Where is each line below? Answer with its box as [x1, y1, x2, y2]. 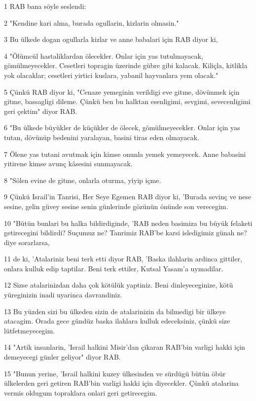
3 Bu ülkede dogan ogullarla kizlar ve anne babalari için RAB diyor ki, [4, 34, 218, 44]
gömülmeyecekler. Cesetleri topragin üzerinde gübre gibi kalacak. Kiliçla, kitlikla [4, 60, 248, 71]
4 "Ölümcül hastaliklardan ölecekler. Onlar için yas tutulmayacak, [4, 50, 203, 61]
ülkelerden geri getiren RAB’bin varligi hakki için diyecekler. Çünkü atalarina [4, 378, 239, 388]
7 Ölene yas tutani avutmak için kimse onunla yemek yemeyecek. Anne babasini [4, 148, 246, 159]
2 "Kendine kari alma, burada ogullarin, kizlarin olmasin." [4, 17, 179, 28]
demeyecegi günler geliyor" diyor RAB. [4, 352, 121, 362]
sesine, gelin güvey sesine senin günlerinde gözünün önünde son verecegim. [4, 201, 228, 211]
